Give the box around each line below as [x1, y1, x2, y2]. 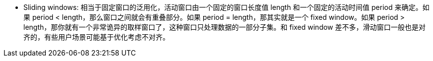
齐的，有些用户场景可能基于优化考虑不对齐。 [23, 33, 170, 41]
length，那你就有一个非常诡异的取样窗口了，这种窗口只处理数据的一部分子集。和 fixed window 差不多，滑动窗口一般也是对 [23, 23, 426, 31]
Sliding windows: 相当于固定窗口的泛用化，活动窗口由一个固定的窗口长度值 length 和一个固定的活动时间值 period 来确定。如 [23, 3, 430, 11]
